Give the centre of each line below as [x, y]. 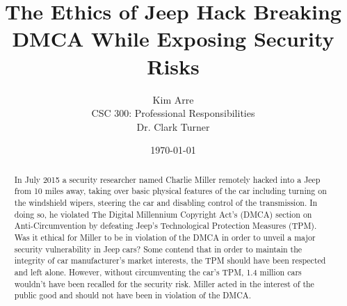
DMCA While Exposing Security [173, 39]
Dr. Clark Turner [173, 126]
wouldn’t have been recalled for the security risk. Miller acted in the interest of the [164, 283]
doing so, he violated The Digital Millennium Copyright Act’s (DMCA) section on [163, 214]
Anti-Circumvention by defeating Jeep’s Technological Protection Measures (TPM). [166, 226]
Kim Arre [173, 99]
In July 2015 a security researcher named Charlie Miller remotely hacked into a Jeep [167, 179]
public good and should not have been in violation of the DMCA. [132, 295]
